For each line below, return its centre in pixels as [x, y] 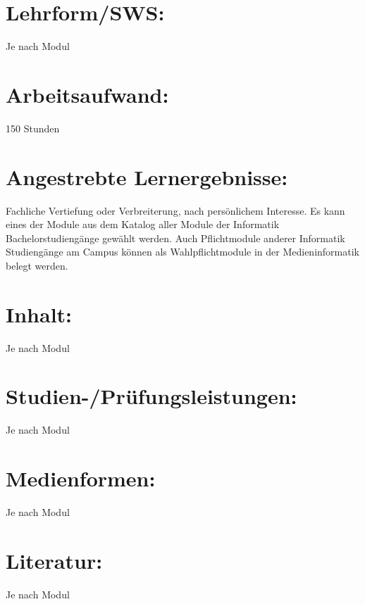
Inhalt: [39, 314]
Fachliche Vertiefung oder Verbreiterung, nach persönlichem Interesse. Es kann [175, 210]
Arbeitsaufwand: [87, 94]
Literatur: [54, 560]
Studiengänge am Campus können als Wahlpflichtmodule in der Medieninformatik [182, 252]
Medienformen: [81, 478]
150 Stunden [33, 128]
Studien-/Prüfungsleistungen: [151, 396]
